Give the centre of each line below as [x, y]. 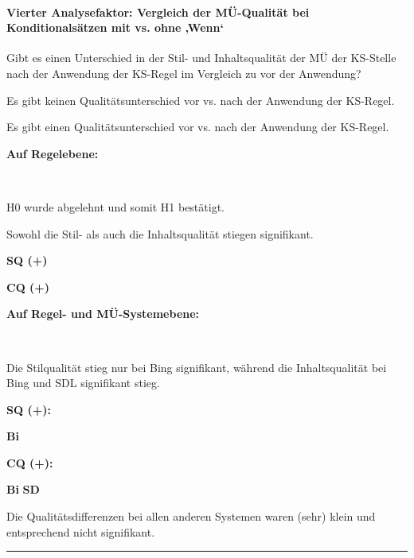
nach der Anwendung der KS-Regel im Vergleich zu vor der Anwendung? [184, 73]
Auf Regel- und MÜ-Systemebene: [103, 314]
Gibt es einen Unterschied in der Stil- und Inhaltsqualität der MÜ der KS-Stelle [201, 58]
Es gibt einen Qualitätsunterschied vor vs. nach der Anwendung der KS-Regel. [198, 127]
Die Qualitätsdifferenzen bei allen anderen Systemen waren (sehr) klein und [191, 516]
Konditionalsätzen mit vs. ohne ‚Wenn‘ [115, 27]
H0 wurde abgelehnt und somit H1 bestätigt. [115, 206]
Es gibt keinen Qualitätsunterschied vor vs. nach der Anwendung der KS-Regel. [201, 100]
